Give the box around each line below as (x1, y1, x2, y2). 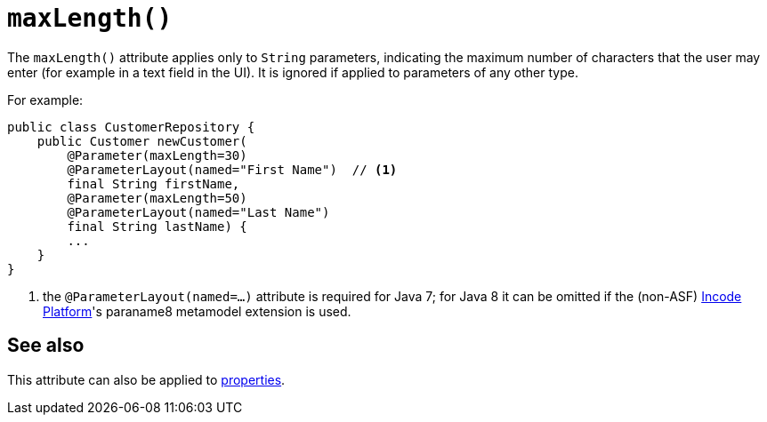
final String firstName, (67, 176, 240, 191)
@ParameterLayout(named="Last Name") (67, 204, 330, 219)
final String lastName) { (67, 219, 247, 234)
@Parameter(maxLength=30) (67, 147, 247, 163)
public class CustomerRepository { (7, 119, 255, 134)
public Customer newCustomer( (36, 133, 247, 148)
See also (7, 334, 85, 357)
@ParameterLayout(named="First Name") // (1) (67, 162, 398, 177)
